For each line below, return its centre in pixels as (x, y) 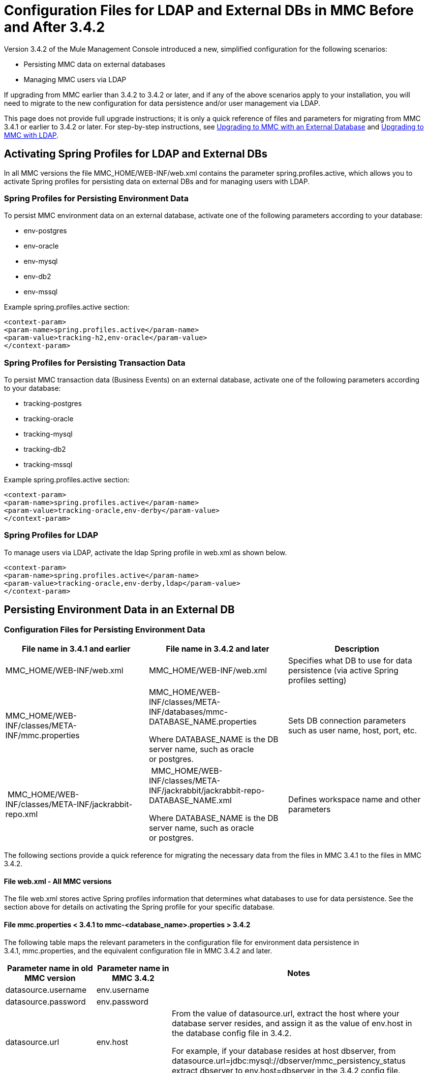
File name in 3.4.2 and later (218, 649)
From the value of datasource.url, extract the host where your (286, 1013)
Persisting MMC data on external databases (94, 64)
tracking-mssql (48, 465)
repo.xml (22, 814)
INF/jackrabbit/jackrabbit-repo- (207, 791)
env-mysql (41, 261)
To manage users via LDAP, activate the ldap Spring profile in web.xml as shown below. (145, 552)
